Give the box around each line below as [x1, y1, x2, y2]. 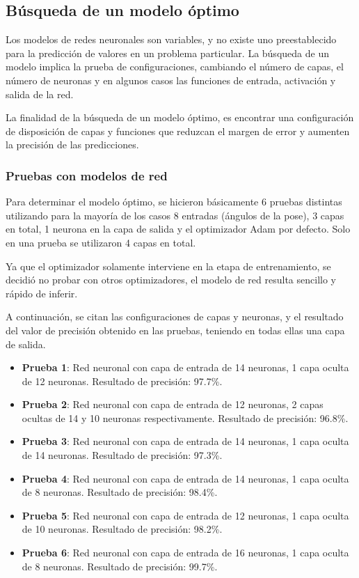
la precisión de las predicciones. [6, 137, 139, 152]
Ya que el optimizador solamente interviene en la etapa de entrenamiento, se [6, 258, 331, 273]
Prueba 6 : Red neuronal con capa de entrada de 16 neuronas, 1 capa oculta [22, 545, 349, 560]
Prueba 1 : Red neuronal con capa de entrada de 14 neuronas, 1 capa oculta [22, 360, 349, 375]
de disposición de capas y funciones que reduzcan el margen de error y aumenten [6, 123, 350, 138]
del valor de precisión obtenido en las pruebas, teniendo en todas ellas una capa [6, 322, 345, 337]
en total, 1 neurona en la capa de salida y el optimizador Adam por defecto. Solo [6, 221, 351, 236]
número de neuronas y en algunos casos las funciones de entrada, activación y [6, 72, 336, 87]
